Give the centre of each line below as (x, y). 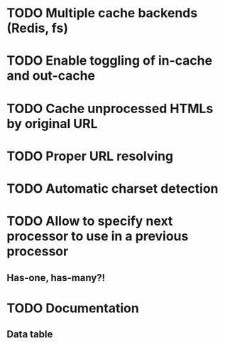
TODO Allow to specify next (90, 221)
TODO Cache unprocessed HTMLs (110, 108)
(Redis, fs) (38, 28)
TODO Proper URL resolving (90, 156)
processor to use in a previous (98, 237)
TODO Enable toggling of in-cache (110, 61)
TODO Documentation (73, 308)
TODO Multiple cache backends (102, 13)
